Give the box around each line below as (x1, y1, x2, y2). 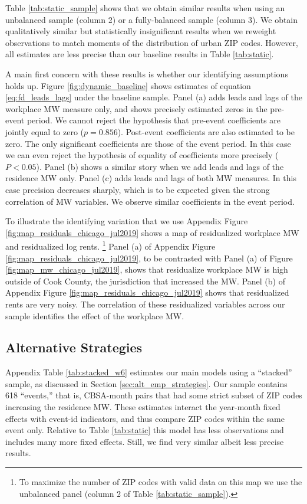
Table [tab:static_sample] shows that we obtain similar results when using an (5, 2, 285, 14)
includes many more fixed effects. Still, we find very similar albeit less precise (5, 435, 284, 447)
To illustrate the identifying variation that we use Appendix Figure (5, 215, 248, 227)
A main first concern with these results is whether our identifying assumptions (5, 67, 288, 80)
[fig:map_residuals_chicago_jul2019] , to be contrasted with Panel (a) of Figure (5, 251, 293, 264)
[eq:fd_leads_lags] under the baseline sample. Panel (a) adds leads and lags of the (5, 91, 303, 103)
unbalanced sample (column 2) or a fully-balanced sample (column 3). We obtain (5, 13, 298, 25)
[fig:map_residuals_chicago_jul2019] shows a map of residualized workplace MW (5, 226, 299, 238)
